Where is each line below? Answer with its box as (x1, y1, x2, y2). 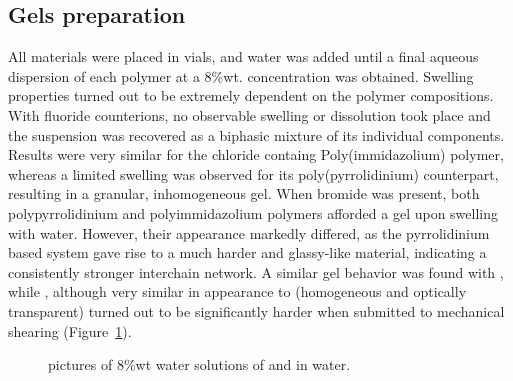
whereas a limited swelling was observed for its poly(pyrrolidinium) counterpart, (8, 163, 499, 184)
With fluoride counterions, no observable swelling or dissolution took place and (8, 104, 491, 125)
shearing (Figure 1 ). (8, 320, 132, 341)
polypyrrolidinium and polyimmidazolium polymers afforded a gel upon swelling (8, 202, 498, 223)
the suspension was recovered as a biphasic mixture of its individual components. (8, 124, 505, 145)
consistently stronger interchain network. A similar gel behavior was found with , (8, 261, 504, 282)
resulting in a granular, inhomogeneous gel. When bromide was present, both (8, 183, 480, 204)
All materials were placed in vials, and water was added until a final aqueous (8, 46, 479, 67)
